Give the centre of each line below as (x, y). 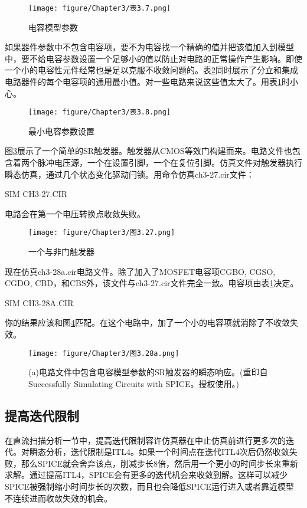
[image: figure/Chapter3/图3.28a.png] (104, 353)
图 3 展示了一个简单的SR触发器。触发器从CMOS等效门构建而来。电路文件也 (148, 151)
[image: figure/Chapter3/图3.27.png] (102, 233)
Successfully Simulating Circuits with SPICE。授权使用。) (134, 383)
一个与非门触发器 (61, 252)
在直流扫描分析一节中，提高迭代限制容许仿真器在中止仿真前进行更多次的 (145, 440)
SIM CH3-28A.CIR (39, 302)
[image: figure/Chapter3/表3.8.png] (99, 112)
